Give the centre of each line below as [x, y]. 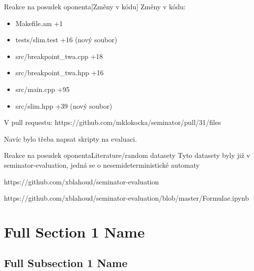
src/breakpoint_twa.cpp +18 [59, 56]
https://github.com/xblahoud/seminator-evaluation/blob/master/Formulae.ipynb [127, 198]
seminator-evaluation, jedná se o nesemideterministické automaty [102, 165]
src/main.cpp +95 [42, 89]
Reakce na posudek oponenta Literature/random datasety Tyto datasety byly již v [127, 155]
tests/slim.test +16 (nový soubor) [66, 40]
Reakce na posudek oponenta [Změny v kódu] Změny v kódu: [95, 6]
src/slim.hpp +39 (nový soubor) [64, 105]
